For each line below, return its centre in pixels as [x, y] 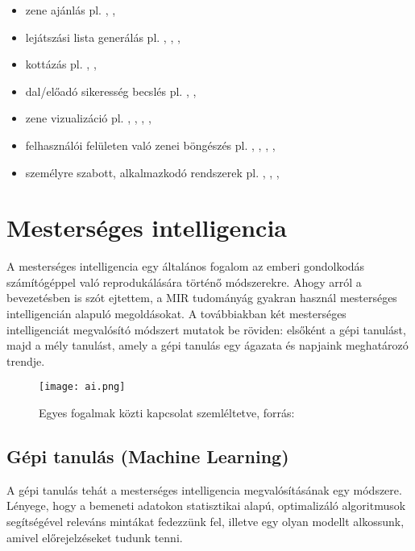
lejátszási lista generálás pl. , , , [103, 37]
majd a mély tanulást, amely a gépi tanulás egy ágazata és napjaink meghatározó [207, 345]
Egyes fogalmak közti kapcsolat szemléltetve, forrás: [167, 413]
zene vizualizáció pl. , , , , [88, 118]
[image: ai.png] [82, 387]
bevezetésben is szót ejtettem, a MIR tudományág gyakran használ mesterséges [202, 298]
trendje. [26, 360]
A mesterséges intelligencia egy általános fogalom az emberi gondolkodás [186, 266]
